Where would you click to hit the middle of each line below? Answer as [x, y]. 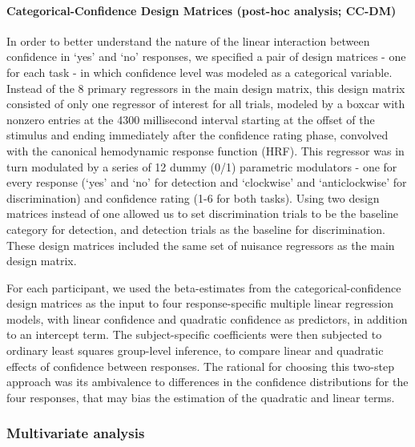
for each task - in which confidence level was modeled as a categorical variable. [199, 72]
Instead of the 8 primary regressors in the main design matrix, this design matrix [206, 88]
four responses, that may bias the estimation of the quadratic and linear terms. [201, 397]
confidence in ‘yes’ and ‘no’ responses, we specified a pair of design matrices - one [206, 56]
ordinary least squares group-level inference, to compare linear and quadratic [195, 350]
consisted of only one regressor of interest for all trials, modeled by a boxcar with [206, 104]
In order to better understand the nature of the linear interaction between [188, 40]
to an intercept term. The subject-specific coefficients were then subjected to [194, 334]
